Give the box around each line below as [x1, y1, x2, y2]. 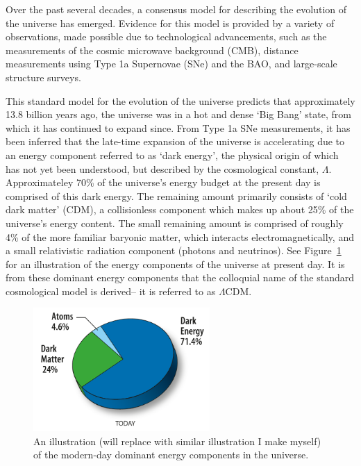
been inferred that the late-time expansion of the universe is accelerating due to [6, 134, 345, 149]
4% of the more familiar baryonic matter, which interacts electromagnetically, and [6, 229, 354, 244]
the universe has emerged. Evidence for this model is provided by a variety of [6, 15, 335, 30]
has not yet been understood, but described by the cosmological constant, [6, 161, 319, 176]
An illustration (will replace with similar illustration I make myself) [33, 433, 321, 448]
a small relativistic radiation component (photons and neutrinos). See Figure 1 [6, 243, 342, 258]
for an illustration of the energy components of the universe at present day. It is [6, 256, 345, 271]
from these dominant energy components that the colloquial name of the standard [6, 270, 355, 285]
